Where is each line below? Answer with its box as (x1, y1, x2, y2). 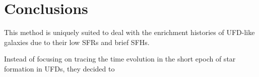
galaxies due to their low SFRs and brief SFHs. (4, 36, 150, 47)
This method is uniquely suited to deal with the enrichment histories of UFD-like (4, 27, 255, 37)
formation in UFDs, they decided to (4, 63, 115, 73)
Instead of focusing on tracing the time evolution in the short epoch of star (4, 53, 236, 64)
